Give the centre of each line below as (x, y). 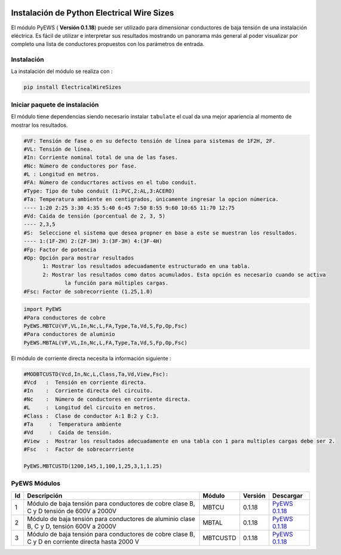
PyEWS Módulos (36, 483)
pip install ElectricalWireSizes (73, 87)
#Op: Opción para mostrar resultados (79, 258)
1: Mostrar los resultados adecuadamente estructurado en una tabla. (147, 266)
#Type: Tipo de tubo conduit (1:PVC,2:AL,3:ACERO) (99, 191)
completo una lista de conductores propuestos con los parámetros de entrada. (108, 44)
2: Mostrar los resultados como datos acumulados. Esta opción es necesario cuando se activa (184, 275)
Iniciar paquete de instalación (55, 105)
